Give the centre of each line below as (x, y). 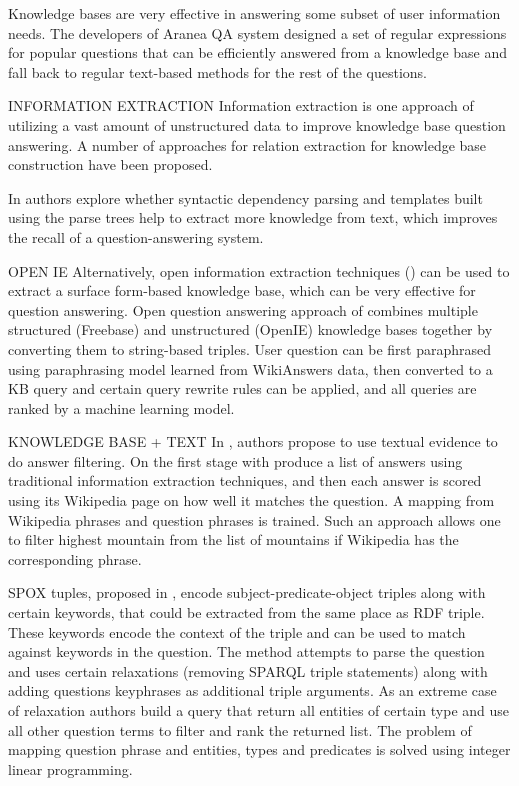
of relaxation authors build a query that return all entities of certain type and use (259, 710)
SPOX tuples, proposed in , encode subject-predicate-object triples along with (247, 592)
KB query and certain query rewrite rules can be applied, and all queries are (242, 388)
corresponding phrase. (75, 558)
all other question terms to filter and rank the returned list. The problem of (240, 729)
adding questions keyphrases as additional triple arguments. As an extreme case (252, 690)
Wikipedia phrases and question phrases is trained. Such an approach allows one (254, 519)
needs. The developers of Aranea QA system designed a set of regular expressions (257, 32)
